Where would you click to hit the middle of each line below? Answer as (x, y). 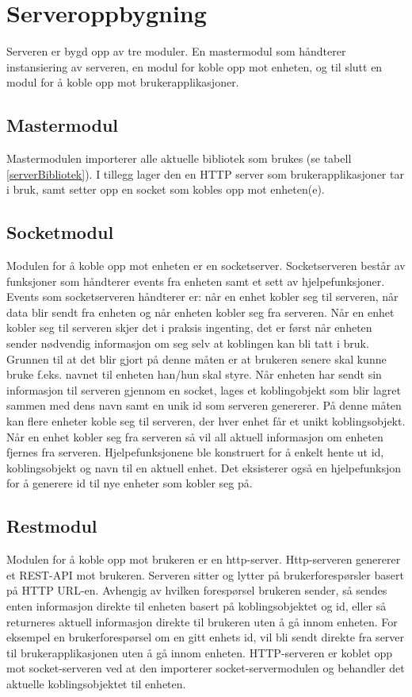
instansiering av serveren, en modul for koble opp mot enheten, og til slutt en (195, 66)
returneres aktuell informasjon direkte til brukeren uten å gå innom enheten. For (202, 621)
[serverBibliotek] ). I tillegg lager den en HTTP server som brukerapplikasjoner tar (205, 173)
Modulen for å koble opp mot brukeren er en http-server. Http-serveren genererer (204, 559)
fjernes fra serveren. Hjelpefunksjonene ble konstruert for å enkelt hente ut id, (195, 452)
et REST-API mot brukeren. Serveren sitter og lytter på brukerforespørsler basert (205, 574)
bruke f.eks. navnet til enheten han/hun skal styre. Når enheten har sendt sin (194, 374)
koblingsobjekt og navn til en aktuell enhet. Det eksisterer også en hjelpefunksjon (204, 467)
